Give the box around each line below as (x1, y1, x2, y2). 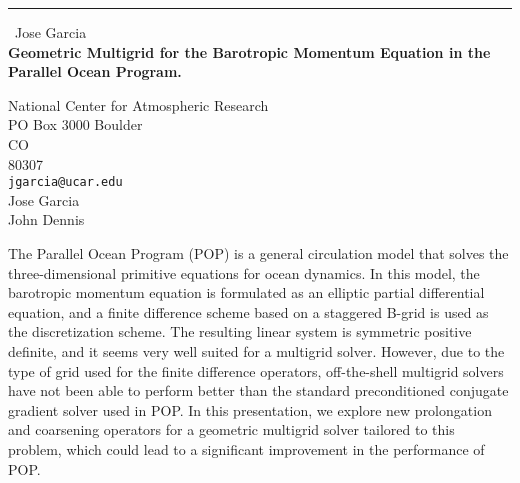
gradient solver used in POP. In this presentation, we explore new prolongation (8, 399, 492, 420)
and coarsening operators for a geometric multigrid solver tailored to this (8, 419, 455, 440)
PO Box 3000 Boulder (8, 114, 143, 135)
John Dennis (8, 209, 85, 230)
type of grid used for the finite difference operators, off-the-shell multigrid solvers (8, 360, 504, 381)
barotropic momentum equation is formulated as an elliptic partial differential (8, 282, 485, 303)
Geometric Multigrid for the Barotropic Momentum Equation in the (8, 41, 491, 62)
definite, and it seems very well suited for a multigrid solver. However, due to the (8, 340, 505, 361)
